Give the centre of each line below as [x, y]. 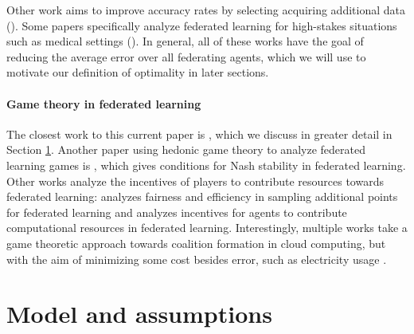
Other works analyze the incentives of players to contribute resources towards [195, 181]
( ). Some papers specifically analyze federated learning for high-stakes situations [202, 25]
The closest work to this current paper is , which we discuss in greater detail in [199, 134]
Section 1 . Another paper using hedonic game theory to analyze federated [186, 149]
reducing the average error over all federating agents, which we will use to [186, 56]
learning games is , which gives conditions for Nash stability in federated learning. [206, 165]
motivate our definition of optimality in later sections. [138, 72]
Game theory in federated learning [104, 103]
